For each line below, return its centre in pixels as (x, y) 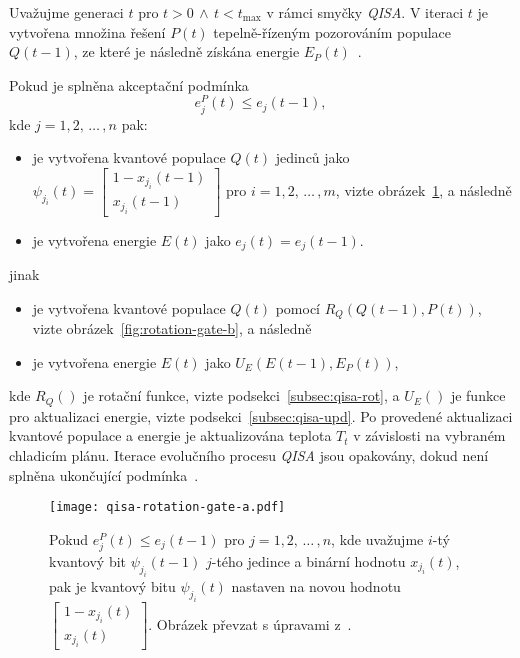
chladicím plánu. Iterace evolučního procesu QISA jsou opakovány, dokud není (249, 455)
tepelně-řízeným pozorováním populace (332, 31)
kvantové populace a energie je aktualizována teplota (170, 435)
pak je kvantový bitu (112, 585)
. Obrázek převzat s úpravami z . (250, 623)
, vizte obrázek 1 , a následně (423, 189)
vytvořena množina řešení (87, 31)
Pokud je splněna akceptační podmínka (129, 84)
